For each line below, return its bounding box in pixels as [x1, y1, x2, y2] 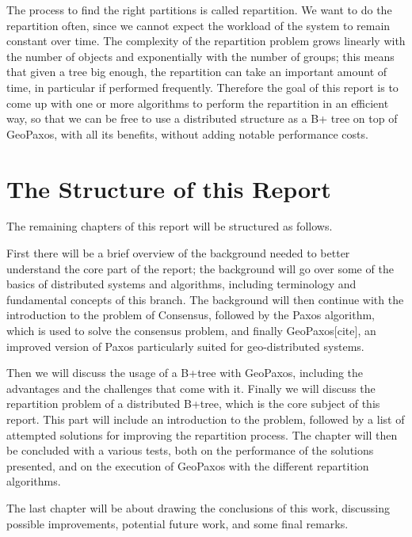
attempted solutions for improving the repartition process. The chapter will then [6, 426, 398, 443]
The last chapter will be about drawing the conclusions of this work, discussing [6, 499, 391, 516]
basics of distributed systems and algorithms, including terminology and [6, 276, 357, 292]
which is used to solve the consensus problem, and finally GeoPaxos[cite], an [6, 322, 376, 339]
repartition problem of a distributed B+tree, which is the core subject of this [6, 395, 380, 412]
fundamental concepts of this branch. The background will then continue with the [6, 291, 404, 307]
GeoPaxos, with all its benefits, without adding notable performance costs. [6, 125, 368, 142]
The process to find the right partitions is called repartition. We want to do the [6, 2, 392, 17]
